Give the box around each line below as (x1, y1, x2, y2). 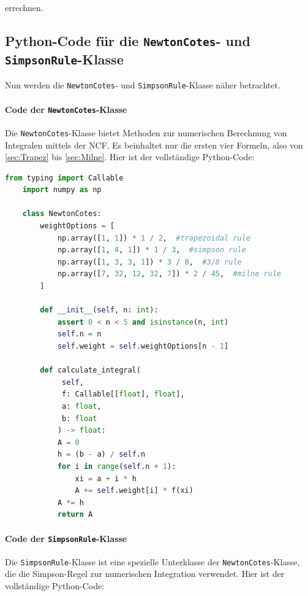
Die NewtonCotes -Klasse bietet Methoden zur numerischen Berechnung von (5, 126, 287, 139)
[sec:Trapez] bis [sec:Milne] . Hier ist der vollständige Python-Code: (5, 150, 255, 163)
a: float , (62, 401, 102, 411)
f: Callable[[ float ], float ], (62, 390, 185, 399)
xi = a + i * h (75, 474, 137, 483)
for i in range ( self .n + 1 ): (57, 462, 176, 471)
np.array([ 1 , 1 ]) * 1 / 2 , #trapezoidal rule (57, 233, 251, 242)
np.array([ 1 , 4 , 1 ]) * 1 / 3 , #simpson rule (57, 246, 246, 255)
